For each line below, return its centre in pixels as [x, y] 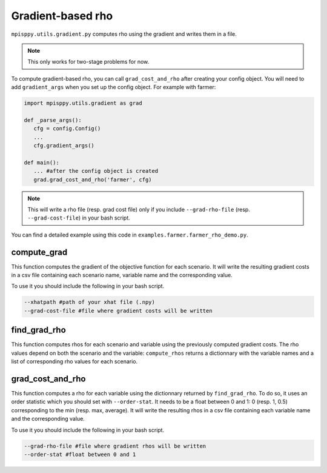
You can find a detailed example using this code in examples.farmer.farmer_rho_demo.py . [130, 235]
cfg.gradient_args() [64, 146]
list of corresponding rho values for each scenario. [74, 361]
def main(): [42, 163]
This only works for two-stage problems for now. [88, 62]
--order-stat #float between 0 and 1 [80, 454]
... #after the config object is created [96, 171]
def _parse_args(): [53, 120]
